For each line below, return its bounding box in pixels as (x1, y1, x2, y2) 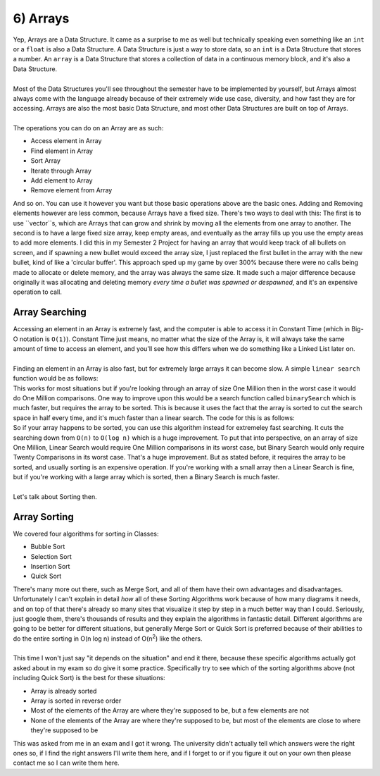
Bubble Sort (30, 543, 65, 551)
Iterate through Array (30, 166, 91, 175)
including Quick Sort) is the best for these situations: (13, 674, 165, 682)
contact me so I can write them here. (13, 758, 120, 768)
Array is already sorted (30, 686, 97, 695)
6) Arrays (13, 11, 70, 26)
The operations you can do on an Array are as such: (13, 124, 164, 133)
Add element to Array (30, 176, 93, 185)
